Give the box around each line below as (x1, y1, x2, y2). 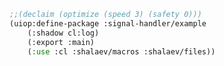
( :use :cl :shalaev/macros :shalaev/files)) (27, 46, 216, 57)
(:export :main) (27, 37, 96, 47)
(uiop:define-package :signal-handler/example (9, 18, 207, 29)
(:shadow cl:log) (27, 28, 100, 38)
